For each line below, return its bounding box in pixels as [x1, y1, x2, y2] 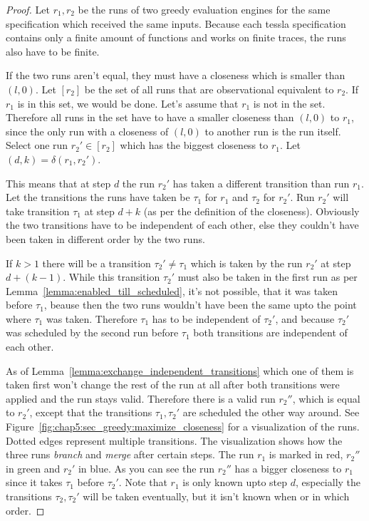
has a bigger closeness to [234, 460, 342, 475]
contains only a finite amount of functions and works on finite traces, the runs [6, 30, 346, 45]
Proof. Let [6, 2, 50, 16]
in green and [6, 460, 61, 475]
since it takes [6, 475, 63, 490]
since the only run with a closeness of [6, 123, 169, 138]
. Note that [118, 475, 167, 490]
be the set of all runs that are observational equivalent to [84, 81, 334, 96]
